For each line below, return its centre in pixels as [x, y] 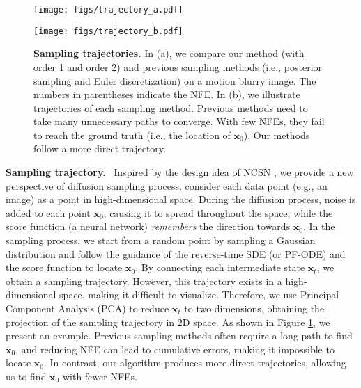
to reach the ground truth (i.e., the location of [132, 135]
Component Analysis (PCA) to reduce [87, 308]
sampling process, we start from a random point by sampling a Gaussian [161, 240]
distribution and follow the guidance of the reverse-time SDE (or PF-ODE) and [176, 253]
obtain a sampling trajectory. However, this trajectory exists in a [144, 281]
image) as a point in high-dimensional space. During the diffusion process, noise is [181, 199]
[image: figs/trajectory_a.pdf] [108, 10]
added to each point [48, 212]
